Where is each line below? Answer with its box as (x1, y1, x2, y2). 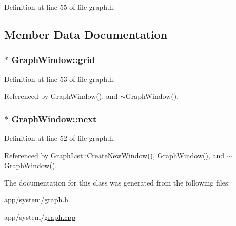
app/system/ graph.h (4, 194, 69, 205)
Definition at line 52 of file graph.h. (4, 133, 115, 143)
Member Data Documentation (4, 26, 168, 42)
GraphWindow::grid (11, 53, 95, 66)
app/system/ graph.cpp (4, 211, 76, 222)
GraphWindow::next (11, 112, 97, 125)
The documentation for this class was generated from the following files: (4, 177, 230, 188)
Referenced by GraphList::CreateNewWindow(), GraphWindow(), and (4, 150, 225, 160)
